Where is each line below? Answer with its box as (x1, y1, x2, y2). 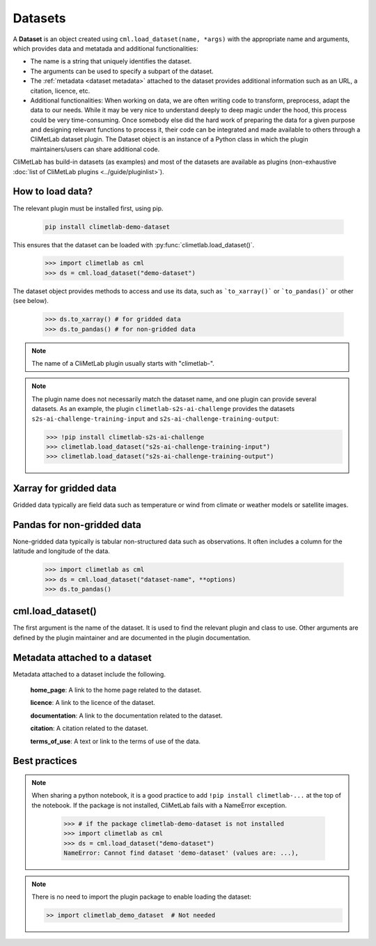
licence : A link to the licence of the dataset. (30, 699, 156, 707)
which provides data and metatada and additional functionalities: (13, 44, 198, 52)
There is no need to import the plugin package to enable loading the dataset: (31, 892, 252, 901)
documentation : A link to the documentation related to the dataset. (30, 711, 223, 720)
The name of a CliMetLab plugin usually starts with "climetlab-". (31, 359, 215, 367)
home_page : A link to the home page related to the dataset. (30, 686, 202, 695)
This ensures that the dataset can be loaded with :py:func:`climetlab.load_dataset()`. (13, 240, 255, 249)
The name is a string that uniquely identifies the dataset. (30, 57, 191, 65)
